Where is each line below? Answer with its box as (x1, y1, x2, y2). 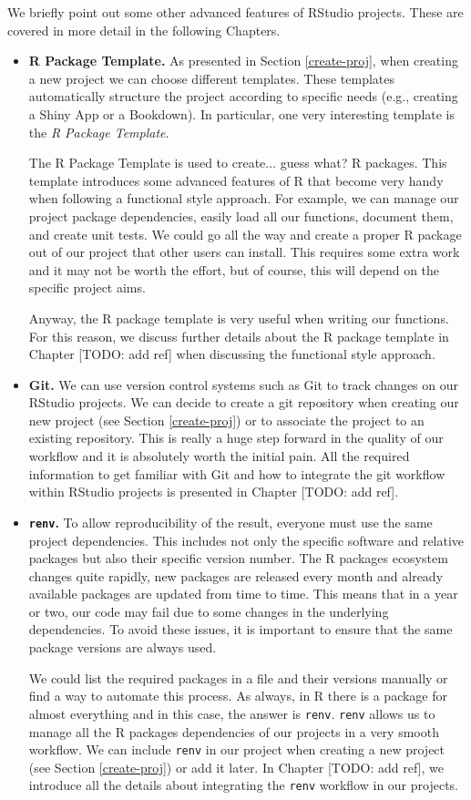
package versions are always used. (28, 638, 217, 657)
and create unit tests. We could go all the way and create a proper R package (28, 224, 462, 243)
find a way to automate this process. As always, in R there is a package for (28, 686, 448, 705)
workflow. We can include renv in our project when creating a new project (28, 740, 445, 759)
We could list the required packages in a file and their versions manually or (28, 668, 448, 687)
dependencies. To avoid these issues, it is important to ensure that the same (28, 620, 453, 639)
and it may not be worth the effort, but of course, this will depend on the (28, 260, 440, 279)
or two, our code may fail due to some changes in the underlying (28, 601, 389, 621)
